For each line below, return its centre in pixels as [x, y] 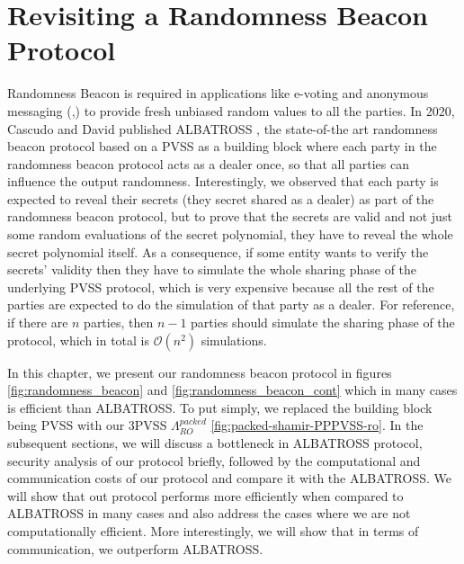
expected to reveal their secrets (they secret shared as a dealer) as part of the [221, 198]
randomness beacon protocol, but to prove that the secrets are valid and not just [230, 216]
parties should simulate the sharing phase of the [323, 322]
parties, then [119, 322]
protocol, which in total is [79, 340]
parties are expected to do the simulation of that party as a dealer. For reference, [231, 304]
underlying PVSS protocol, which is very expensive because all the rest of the [221, 286]
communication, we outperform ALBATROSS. [135, 548]
